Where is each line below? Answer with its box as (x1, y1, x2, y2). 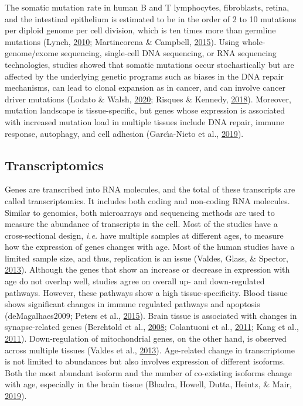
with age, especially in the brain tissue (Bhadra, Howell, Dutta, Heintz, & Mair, (5, 378, 292, 390)
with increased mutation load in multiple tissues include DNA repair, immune (5, 115, 284, 128)
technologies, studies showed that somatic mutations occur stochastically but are (5, 58, 294, 70)
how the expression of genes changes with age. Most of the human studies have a (5, 240, 295, 253)
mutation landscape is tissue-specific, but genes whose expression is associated (5, 104, 285, 116)
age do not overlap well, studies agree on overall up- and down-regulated (5, 275, 265, 287)
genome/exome (5, 47, 59, 59)
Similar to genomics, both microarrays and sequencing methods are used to (5, 206, 275, 218)
